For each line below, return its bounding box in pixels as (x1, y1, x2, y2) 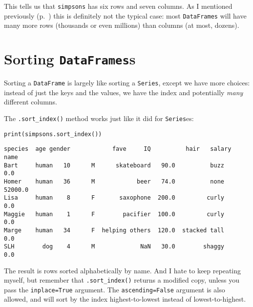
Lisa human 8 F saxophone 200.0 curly (4, 194, 225, 202)
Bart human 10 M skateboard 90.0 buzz (4, 162, 225, 169)
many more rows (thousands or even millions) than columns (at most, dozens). (4, 20, 239, 30)
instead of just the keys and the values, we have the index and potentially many (4, 87, 243, 97)
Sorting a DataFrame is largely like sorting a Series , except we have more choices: (4, 78, 250, 88)
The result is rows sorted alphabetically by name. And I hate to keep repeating (4, 265, 241, 275)
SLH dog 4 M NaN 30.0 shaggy (4, 243, 225, 250)
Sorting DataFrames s (4, 49, 136, 69)
